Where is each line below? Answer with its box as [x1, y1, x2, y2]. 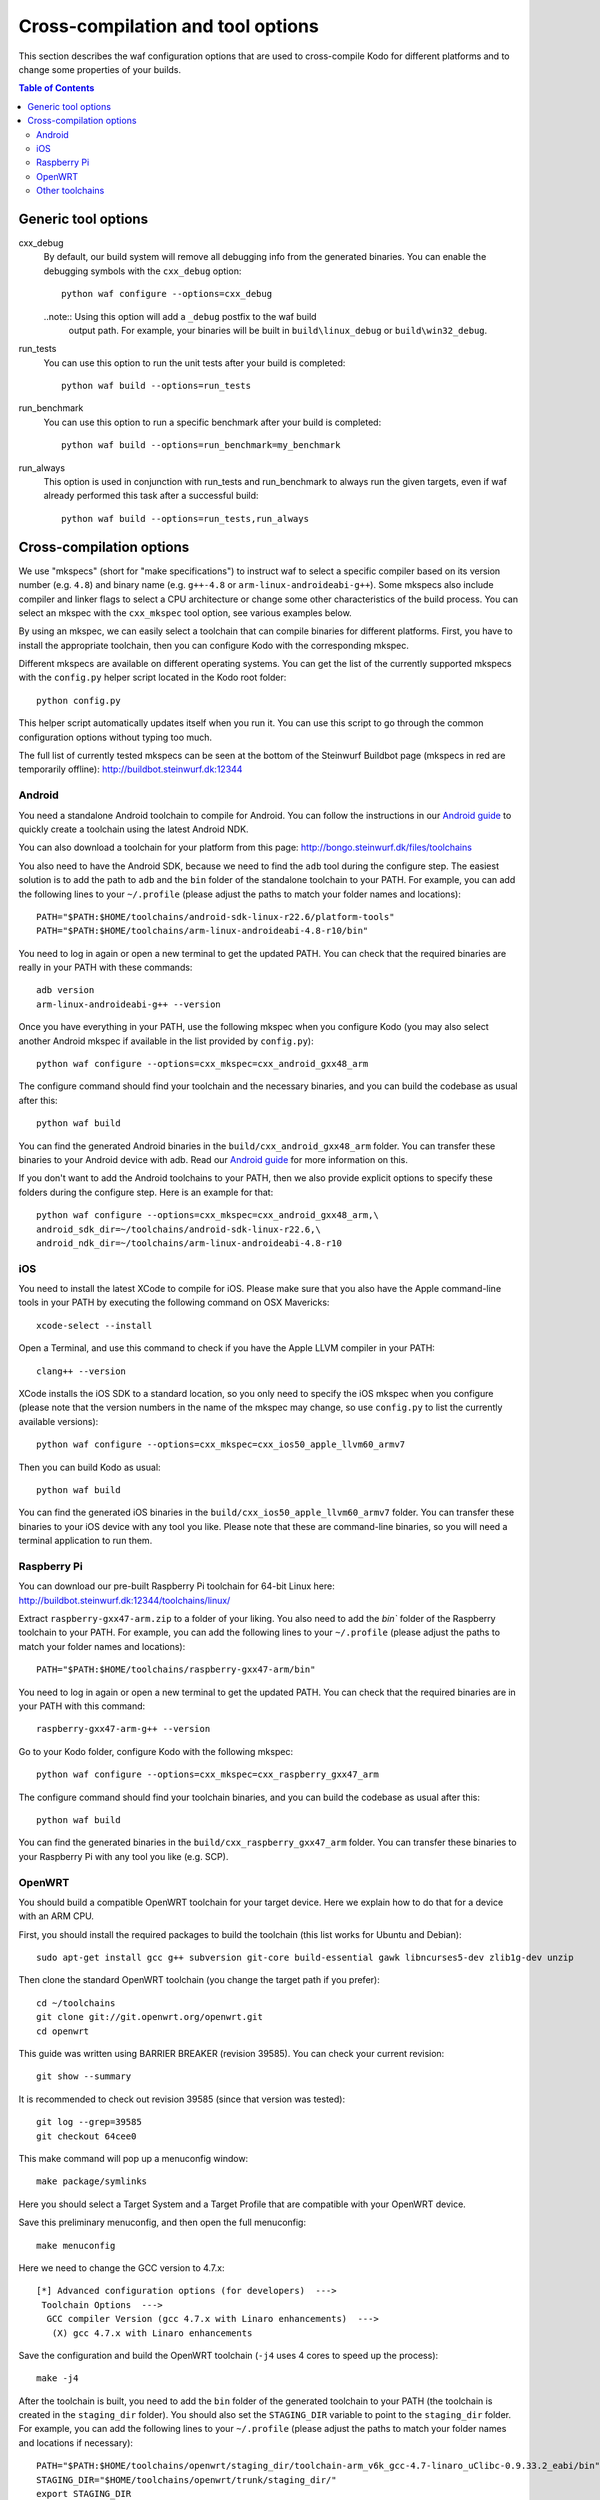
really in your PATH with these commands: [18, 961, 193, 974]
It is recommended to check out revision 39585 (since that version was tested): [18, 2093, 345, 2105]
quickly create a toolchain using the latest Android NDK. [18, 823, 249, 835]
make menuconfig [36, 2240, 116, 2251]
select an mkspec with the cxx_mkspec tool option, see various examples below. [18, 606, 352, 619]
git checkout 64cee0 [36, 2130, 137, 2142]
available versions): [18, 1415, 99, 1427]
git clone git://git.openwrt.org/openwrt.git [36, 2011, 264, 2023]
